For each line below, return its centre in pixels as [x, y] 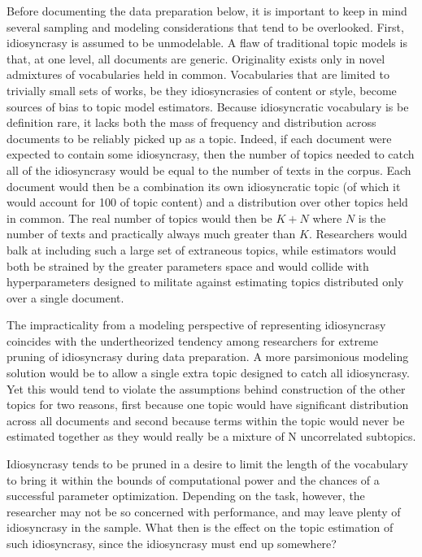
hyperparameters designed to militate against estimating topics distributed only [205, 282]
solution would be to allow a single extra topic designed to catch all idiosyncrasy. [208, 373]
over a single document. [65, 297]
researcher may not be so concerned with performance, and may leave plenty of [204, 511]
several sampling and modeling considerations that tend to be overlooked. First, [205, 26]
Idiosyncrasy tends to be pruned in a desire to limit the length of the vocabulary [207, 464]
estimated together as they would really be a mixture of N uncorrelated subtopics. [211, 436]
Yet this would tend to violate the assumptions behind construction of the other [206, 388]
